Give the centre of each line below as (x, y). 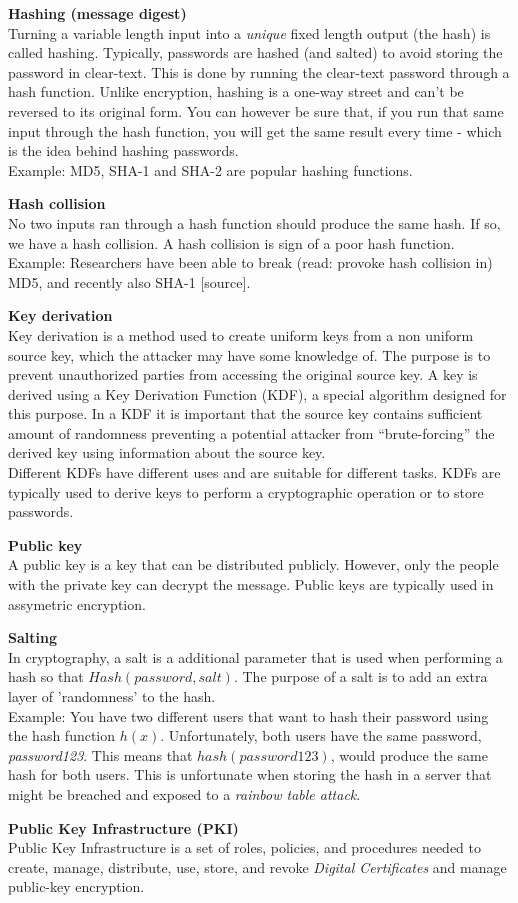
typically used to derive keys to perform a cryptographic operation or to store (246, 491)
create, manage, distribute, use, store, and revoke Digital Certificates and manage (257, 866)
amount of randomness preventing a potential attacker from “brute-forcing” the (251, 432)
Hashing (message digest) (97, 13)
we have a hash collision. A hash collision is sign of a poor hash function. (231, 242)
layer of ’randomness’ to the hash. (112, 696)
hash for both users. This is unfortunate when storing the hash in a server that (250, 774)
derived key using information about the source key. (167, 452)
